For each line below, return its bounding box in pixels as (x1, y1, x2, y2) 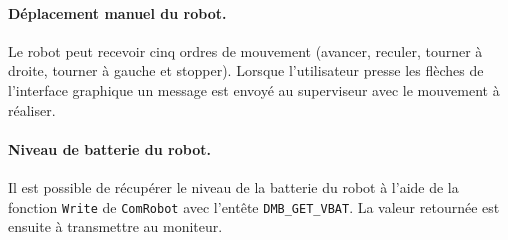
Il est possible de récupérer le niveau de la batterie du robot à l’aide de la (8, 176, 459, 197)
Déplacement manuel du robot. (8, 2, 227, 23)
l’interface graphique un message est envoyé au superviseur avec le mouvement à (8, 79, 500, 100)
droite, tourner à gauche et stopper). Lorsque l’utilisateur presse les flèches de (8, 60, 484, 81)
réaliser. (8, 99, 56, 120)
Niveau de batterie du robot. (8, 138, 211, 159)
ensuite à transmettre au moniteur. (8, 216, 223, 237)
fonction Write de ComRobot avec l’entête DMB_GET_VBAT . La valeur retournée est (8, 196, 500, 217)
